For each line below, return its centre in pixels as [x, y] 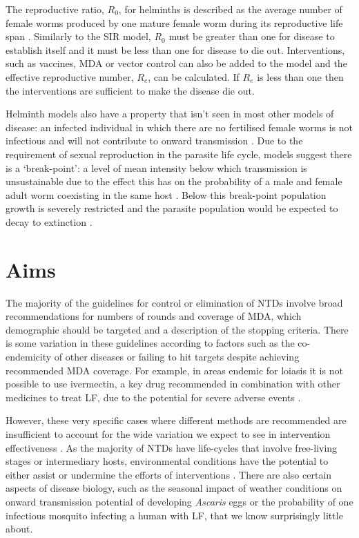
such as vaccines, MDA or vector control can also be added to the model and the [176, 63]
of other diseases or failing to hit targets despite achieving [177, 356]
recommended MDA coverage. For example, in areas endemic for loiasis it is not [174, 370]
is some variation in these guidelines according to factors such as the [150, 343]
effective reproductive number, [70, 76]
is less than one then [300, 76]
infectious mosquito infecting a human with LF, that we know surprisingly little [174, 515]
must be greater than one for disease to [252, 36]
